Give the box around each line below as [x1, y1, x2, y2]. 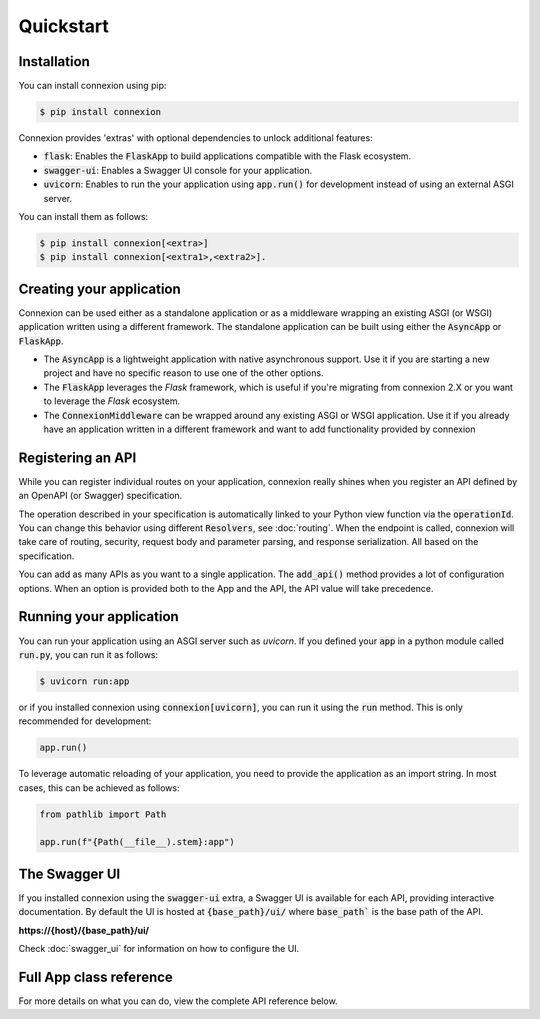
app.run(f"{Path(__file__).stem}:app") [39, 836, 235, 848]
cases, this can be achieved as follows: [18, 781, 180, 794]
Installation [18, 53, 90, 70]
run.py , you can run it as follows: [18, 648, 159, 660]
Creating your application [18, 280, 182, 297]
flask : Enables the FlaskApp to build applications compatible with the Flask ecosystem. [43, 150, 412, 162]
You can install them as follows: [18, 210, 149, 222]
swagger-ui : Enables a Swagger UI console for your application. [43, 164, 313, 176]
